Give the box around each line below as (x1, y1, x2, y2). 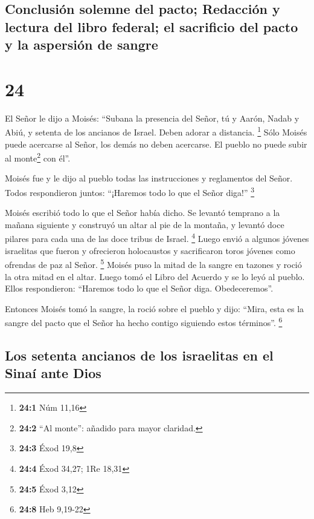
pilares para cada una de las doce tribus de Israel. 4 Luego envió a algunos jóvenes (5, 230, 309, 245)
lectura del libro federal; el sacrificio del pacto (5, 17, 298, 36)
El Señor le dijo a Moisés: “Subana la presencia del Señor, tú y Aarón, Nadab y (5, 111, 300, 124)
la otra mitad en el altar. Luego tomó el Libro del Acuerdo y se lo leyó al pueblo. (5, 270, 305, 282)
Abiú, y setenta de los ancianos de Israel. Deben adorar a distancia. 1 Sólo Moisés (5, 124, 307, 138)
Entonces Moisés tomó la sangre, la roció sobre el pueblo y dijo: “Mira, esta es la (5, 302, 304, 315)
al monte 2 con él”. (5, 150, 71, 164)
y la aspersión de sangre (5, 35, 158, 54)
